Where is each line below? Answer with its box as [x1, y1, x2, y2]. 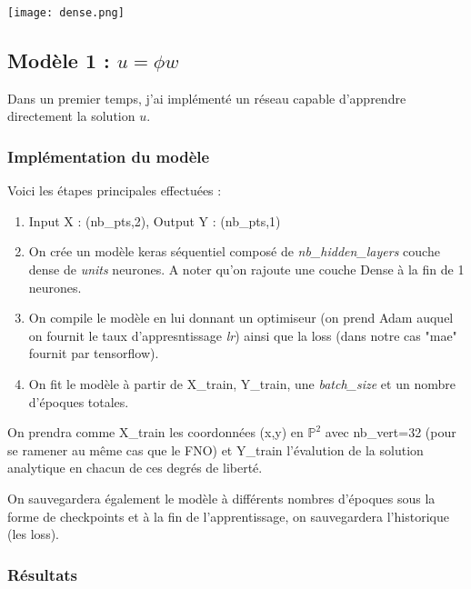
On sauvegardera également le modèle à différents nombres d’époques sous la [7, 488, 436, 507]
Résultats [7, 563, 78, 585]
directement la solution [7, 106, 135, 125]
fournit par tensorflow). [28, 344, 159, 363]
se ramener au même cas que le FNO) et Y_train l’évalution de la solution [7, 440, 424, 459]
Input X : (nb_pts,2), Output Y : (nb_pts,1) [28, 211, 281, 230]
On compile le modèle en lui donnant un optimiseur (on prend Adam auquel [28, 308, 454, 327]
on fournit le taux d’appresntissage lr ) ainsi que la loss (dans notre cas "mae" [28, 325, 457, 344]
